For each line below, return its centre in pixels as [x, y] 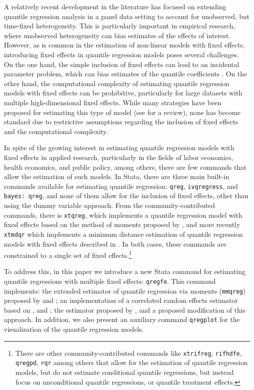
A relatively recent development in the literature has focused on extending [115, 6]
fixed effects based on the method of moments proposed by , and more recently [122, 224]
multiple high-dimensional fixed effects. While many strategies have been [113, 102]
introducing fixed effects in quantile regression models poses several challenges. [122, 54]
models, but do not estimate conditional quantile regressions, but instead [125, 372]
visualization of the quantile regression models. [74, 329]
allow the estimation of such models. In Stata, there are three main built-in [117, 176]
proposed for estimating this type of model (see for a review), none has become [122, 112]
